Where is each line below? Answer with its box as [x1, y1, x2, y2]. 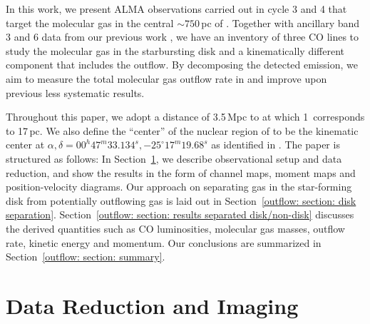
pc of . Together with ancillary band [201, 15, 360, 30]
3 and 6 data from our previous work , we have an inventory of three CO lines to [6, 29, 359, 44]
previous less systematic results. [6, 85, 145, 100]
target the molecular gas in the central [6, 15, 174, 30]
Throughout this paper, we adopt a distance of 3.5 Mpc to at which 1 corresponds [6, 109, 365, 124]
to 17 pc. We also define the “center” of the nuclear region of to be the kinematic [6, 123, 359, 138]
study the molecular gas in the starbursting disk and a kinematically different [6, 43, 345, 58]
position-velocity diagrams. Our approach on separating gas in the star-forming [6, 179, 352, 194]
